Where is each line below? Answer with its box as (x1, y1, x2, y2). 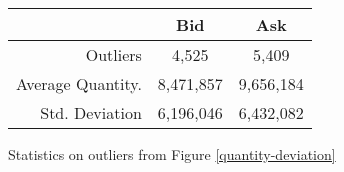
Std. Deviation (40, 101, 142, 124)
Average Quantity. (16, 72, 142, 95)
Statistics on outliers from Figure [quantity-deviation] (8, 144, 336, 164)
